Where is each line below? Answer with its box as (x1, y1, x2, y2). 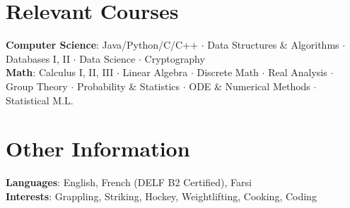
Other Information (6, 134, 190, 163)
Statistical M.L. (6, 92, 74, 107)
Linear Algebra (122, 65, 188, 80)
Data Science (79, 51, 136, 66)
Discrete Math (197, 65, 259, 80)
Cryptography (144, 51, 205, 66)
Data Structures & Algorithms (207, 37, 339, 52)
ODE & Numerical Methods (189, 78, 310, 93)
